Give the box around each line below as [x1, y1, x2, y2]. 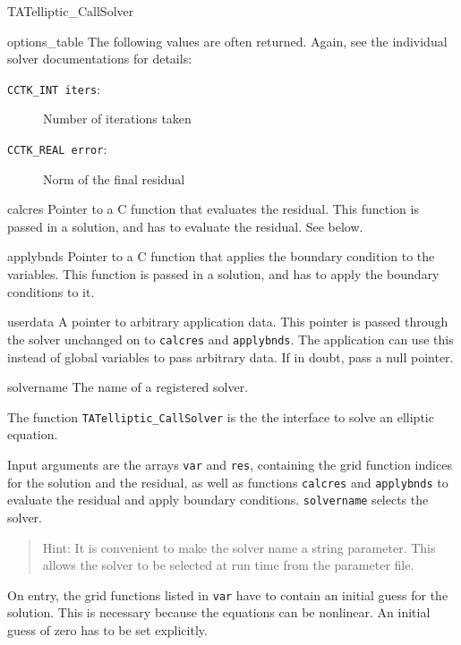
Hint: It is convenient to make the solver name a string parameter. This [42, 538, 436, 556]
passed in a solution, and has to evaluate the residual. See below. [7, 216, 363, 235]
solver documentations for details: [7, 49, 192, 68]
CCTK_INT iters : [7, 79, 101, 98]
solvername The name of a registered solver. [7, 378, 249, 396]
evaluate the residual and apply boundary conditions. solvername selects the [7, 490, 429, 509]
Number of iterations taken [43, 109, 192, 128]
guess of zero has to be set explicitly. [7, 620, 208, 639]
